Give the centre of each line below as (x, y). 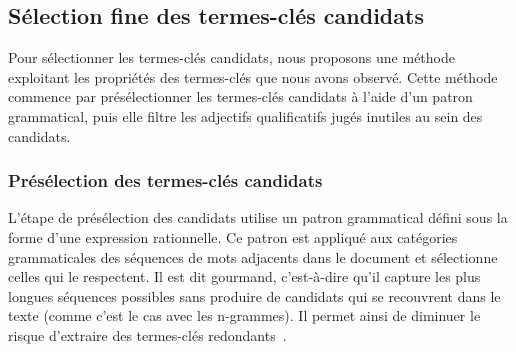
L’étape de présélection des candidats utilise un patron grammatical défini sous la (258, 217)
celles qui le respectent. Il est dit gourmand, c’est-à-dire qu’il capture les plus (244, 276)
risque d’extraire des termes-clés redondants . (147, 334)
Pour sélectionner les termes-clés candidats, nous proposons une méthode (231, 57)
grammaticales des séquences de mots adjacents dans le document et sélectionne (253, 256)
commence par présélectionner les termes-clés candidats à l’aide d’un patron (240, 96)
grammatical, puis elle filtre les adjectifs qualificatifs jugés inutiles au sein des (245, 115)
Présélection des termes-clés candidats (165, 180)
